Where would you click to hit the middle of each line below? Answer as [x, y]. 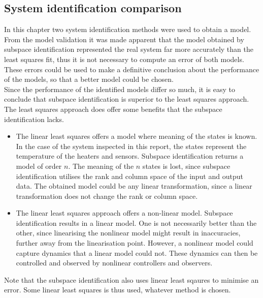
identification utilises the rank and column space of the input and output [129, 176]
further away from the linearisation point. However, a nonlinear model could [135, 243]
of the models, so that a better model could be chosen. [89, 79]
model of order [39, 166]
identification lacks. [34, 119]
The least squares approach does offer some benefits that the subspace [113, 109]
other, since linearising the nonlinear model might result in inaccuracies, [128, 233]
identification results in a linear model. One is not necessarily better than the [136, 222]
